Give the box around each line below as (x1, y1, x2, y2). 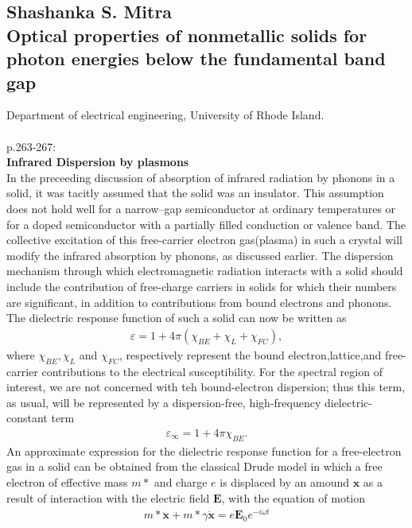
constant (6, 410, 48, 426)
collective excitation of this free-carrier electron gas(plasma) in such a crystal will (6, 231, 402, 248)
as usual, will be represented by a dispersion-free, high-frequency (6, 394, 321, 410)
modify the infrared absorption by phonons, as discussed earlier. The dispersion (6, 247, 394, 263)
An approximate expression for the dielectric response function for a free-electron (6, 442, 402, 459)
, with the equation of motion (221, 489, 366, 506)
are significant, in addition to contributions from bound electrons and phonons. (6, 293, 392, 310)
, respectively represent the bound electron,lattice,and (119, 346, 382, 363)
